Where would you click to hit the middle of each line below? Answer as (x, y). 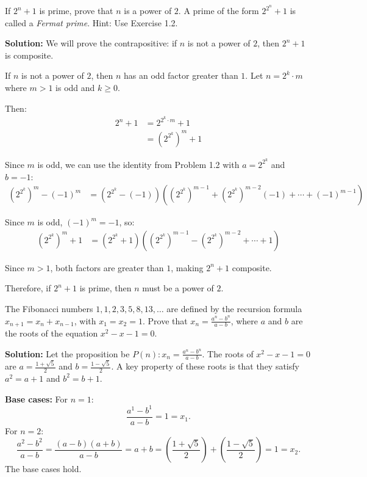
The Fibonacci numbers (49, 308)
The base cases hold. (43, 469)
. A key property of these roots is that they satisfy (205, 366)
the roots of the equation (52, 333)
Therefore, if (28, 288)
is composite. (29, 55)
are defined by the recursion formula (234, 308)
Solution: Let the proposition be (67, 353)
